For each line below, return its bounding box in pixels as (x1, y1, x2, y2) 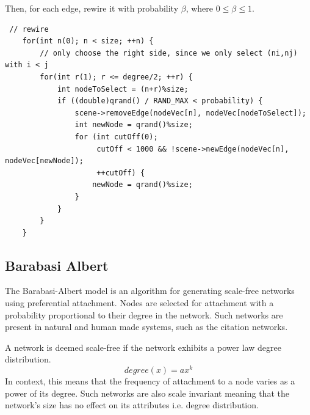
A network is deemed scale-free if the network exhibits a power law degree (5, 340, 282, 353)
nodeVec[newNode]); (5, 156, 84, 166)
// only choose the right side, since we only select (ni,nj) (40, 48, 298, 57)
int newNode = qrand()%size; (74, 120, 193, 130)
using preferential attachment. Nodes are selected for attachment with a (5, 296, 274, 309)
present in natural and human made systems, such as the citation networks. (5, 320, 288, 333)
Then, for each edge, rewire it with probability (5, 2, 179, 14)
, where (186, 2, 214, 14)
